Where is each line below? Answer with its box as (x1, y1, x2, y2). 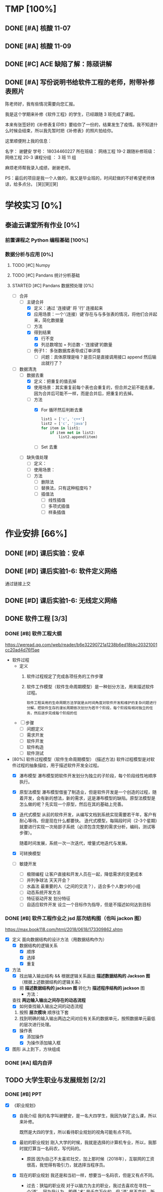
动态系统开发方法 (26, 890, 61, 895)
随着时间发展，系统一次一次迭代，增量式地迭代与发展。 (19, 840, 130, 846)
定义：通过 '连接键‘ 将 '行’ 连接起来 (33, 305, 103, 311)
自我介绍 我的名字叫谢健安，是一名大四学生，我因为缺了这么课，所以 (19, 1113, 157, 1119)
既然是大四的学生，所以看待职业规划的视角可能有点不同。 (19, 1129, 134, 1135)
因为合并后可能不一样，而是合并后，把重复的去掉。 (33, 390, 136, 396)
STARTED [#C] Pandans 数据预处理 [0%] (12, 282, 94, 288)
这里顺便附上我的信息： (5, 138, 52, 144)
